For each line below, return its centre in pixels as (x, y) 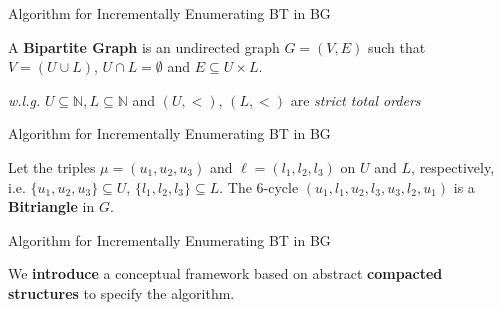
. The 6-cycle (259, 186)
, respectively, (453, 166)
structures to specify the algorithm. (121, 292)
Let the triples (52, 166)
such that (396, 46)
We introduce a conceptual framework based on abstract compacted (225, 273)
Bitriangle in (51, 206)
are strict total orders (355, 99)
